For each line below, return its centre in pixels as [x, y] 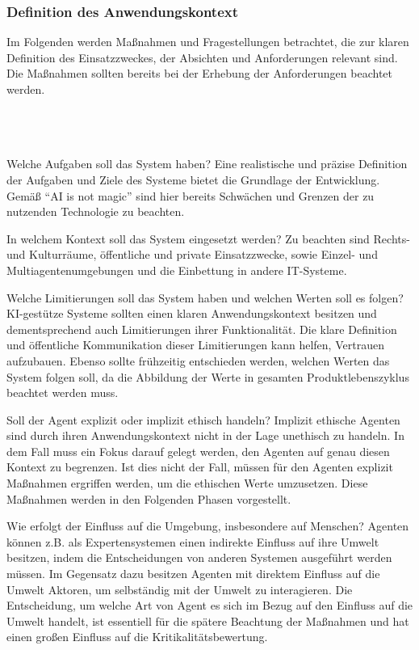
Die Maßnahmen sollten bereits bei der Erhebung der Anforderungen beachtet [199, 73]
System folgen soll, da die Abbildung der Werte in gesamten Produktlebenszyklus [208, 376]
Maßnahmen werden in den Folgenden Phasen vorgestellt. [149, 498]
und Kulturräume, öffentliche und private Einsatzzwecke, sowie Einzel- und [192, 254]
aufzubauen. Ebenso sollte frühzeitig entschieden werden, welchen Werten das [198, 360]
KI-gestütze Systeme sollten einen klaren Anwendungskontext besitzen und [192, 313]
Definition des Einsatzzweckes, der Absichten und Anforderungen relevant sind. [202, 57]
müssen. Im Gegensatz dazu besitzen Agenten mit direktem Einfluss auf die [193, 574]
